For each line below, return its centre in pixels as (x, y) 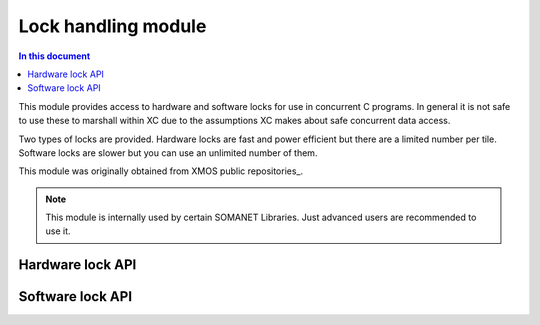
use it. (58, 231)
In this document (54, 56)
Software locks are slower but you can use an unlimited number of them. (168, 152)
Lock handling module (112, 26)
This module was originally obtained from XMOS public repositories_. (161, 171)
